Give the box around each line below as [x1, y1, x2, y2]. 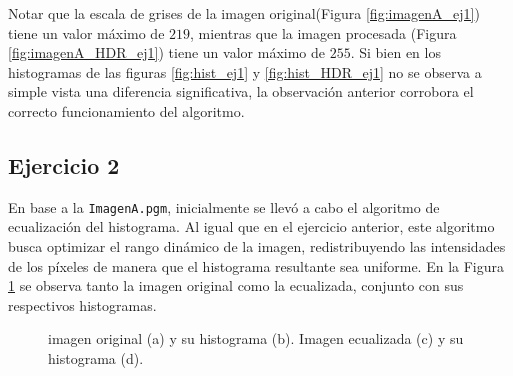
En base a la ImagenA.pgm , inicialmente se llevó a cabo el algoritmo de [8, 196, 440, 217]
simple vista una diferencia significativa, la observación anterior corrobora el [8, 81, 474, 102]
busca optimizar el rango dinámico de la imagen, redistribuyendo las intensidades [8, 236, 506, 257]
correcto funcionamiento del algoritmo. [8, 100, 245, 121]
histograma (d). [48, 347, 144, 368]
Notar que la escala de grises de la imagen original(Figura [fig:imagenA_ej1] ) [8, 3, 480, 23]
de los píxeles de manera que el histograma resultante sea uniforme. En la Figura [8, 255, 505, 276]
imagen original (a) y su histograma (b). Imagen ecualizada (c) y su [48, 328, 464, 349]
